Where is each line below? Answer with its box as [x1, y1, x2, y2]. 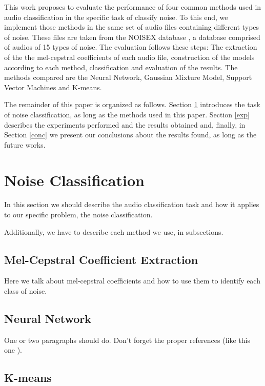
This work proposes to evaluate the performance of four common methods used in [4, 2, 261, 12]
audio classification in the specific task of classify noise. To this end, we [4, 11, 228, 22]
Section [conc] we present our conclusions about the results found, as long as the [4, 129, 257, 140]
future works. [4, 139, 46, 150]
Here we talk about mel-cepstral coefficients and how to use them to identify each [4, 275, 260, 286]
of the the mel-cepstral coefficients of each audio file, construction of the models [4, 51, 255, 62]
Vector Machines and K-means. [4, 82, 102, 92]
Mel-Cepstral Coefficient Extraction [4, 251, 198, 267]
